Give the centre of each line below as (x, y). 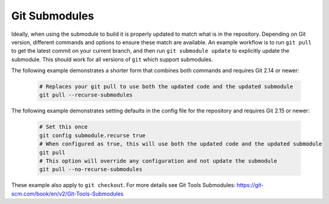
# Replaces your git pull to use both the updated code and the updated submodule (166, 87)
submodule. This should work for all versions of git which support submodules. (112, 59)
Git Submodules (53, 16)
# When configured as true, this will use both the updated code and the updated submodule (181, 144)
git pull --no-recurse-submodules (91, 169)
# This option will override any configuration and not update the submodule (158, 161)
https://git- (250, 185)
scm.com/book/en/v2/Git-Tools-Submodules (68, 194)
